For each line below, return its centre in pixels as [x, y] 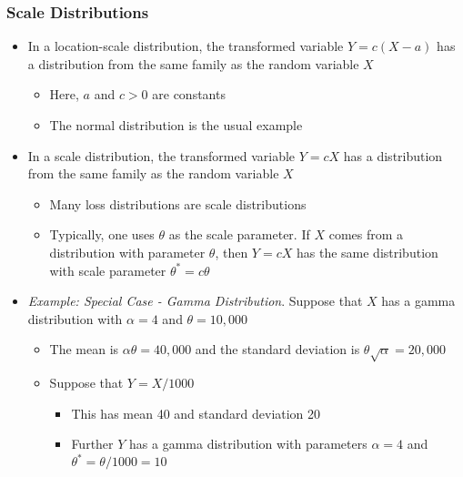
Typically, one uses [102, 234]
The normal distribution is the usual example [176, 125]
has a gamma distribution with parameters [248, 444]
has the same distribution [367, 252]
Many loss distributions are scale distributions [178, 203]
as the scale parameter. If [239, 234]
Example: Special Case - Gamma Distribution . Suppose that [195, 301]
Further [92, 444]
